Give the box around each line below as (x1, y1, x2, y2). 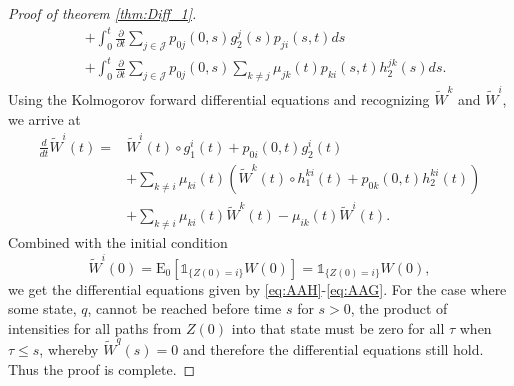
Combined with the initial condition (8, 232, 228, 253)
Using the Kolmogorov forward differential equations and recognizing (8, 88, 430, 109)
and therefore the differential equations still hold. (182, 339, 484, 360)
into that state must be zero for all (231, 317, 445, 338)
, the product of (350, 298, 448, 319)
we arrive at (8, 108, 81, 129)
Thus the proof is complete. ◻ (8, 358, 196, 379)
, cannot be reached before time (87, 298, 282, 319)
